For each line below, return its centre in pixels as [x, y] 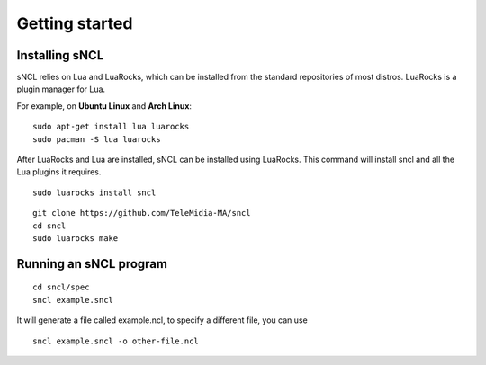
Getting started [75, 23]
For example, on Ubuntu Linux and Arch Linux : [104, 106]
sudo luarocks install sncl [94, 192]
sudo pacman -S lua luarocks [97, 139]
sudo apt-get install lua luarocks [111, 127]
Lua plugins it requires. [59, 172]
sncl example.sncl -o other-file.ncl [116, 341]
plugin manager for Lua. [61, 89]
